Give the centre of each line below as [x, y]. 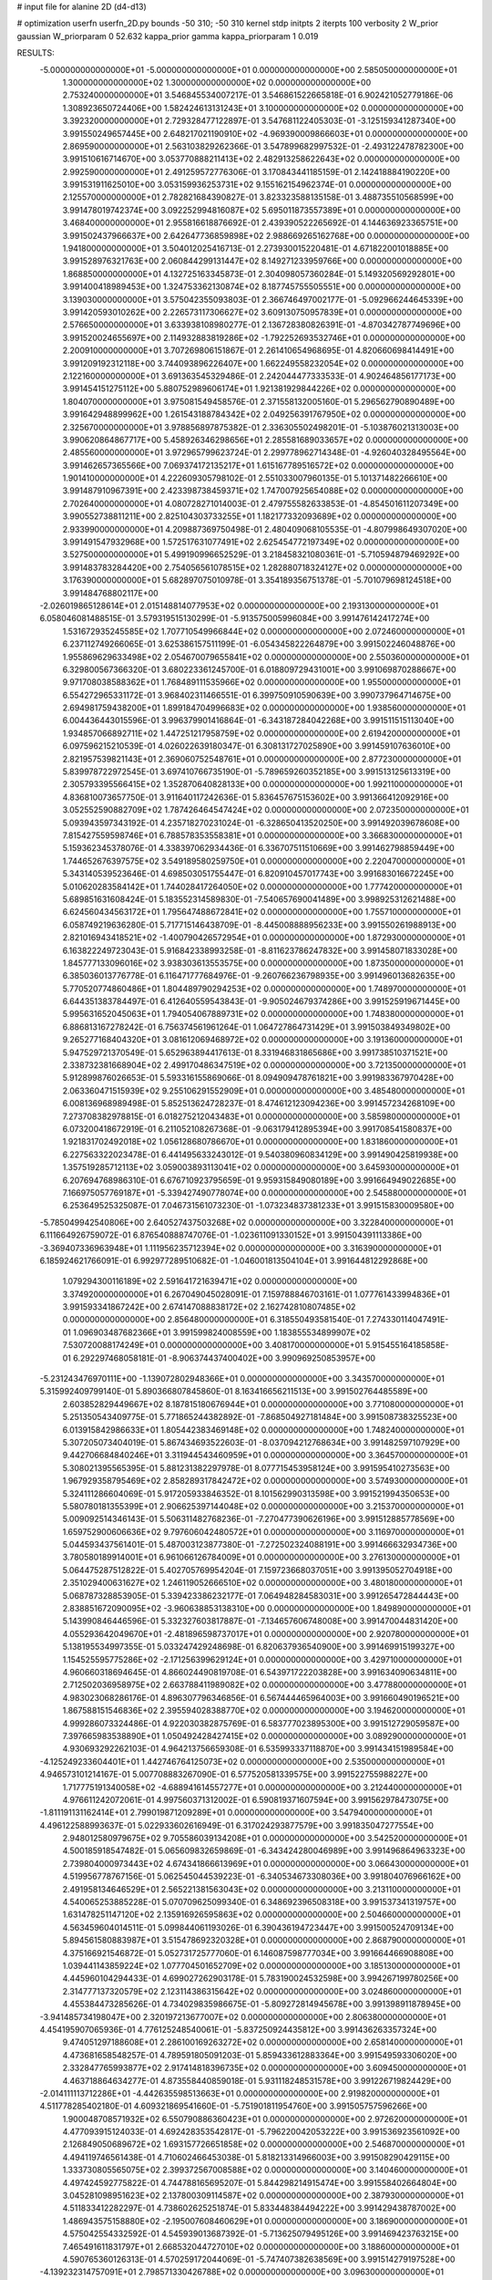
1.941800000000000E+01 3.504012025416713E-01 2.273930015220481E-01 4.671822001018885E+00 [256, 249]
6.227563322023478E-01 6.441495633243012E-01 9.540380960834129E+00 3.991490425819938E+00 [261, 1155]
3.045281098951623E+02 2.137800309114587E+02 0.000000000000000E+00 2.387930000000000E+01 [263, 2196]
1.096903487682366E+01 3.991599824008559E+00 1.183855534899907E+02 [222, 1332]
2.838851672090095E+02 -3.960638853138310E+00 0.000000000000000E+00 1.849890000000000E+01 [266, 1609]
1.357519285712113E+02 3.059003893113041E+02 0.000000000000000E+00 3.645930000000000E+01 [261, 1167]
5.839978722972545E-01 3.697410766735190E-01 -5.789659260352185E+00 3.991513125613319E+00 [256, 772]
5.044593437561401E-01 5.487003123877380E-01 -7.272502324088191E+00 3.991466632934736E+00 [260, 1545]
